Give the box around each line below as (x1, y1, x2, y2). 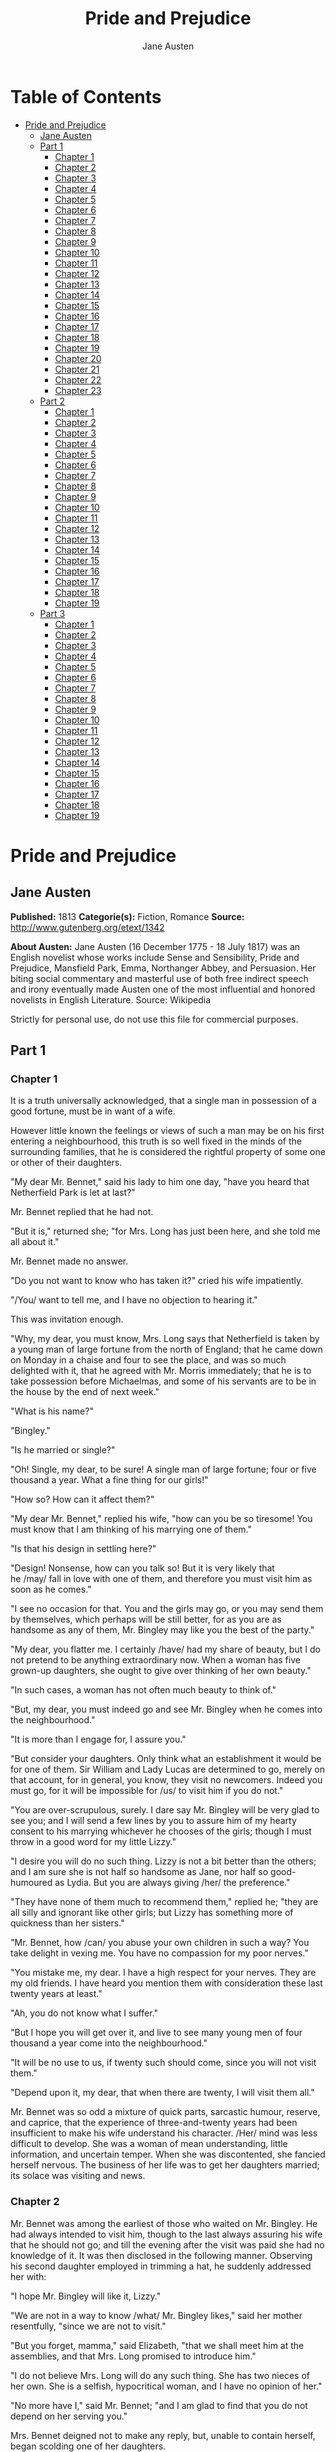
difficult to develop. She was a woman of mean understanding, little (10, 2138, 288, 2150)
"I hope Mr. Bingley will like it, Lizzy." (10, 2290, 162, 2302)
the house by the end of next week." (10, 1386, 160, 1398)
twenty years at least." (10, 1988, 103, 2000)
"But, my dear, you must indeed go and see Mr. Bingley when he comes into (10, 1703, 323, 1716)
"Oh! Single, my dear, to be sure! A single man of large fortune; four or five (10, 1463, 317, 1476)
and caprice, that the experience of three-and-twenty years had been (10, 2117, 298, 2129)
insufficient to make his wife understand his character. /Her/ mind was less (10, 2127, 318, 2139)
